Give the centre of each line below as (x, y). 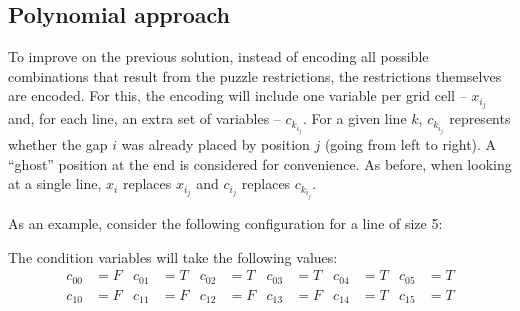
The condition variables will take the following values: (173, 256)
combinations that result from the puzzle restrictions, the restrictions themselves (255, 75)
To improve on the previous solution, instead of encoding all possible (218, 56)
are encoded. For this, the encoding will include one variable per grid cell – (237, 95)
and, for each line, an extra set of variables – (144, 118)
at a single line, (55, 183)
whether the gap (58, 144)
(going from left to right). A (410, 144)
